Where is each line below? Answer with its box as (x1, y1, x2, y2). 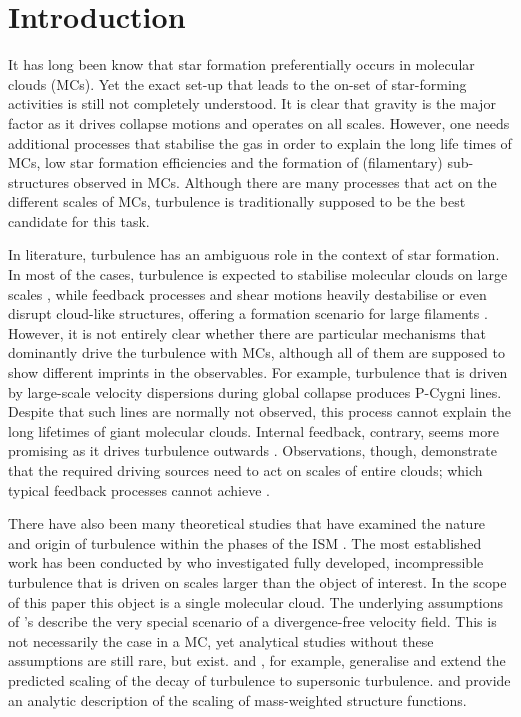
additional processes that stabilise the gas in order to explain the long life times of (8, 132, 512, 153)
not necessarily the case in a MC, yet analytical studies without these (8, 630, 434, 651)
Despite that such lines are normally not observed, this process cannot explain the (8, 401, 511, 422)
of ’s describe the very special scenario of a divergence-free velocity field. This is (8, 611, 497, 632)
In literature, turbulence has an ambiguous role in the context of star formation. (8, 244, 500, 265)
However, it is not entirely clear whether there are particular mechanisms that (8, 322, 487, 343)
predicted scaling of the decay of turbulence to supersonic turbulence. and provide (8, 669, 511, 690)
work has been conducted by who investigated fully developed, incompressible (8, 552, 484, 573)
